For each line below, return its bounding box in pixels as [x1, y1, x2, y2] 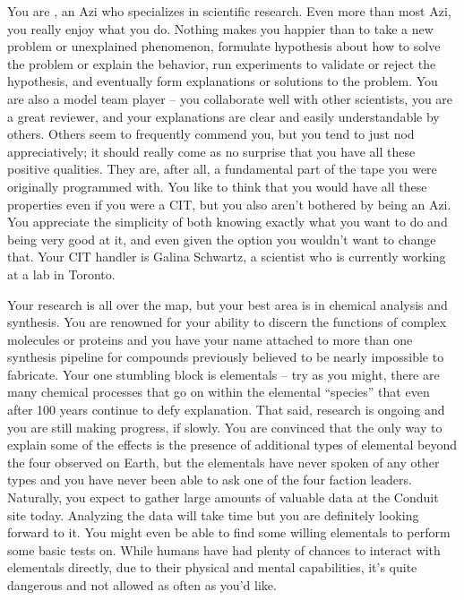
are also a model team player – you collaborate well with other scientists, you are [7, 89, 453, 107]
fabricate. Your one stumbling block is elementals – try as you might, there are [7, 364, 440, 383]
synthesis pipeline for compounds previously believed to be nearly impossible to [7, 347, 444, 366]
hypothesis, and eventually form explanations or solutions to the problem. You [7, 72, 438, 90]
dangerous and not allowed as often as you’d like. [7, 576, 277, 594]
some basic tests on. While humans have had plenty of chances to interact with [7, 540, 441, 559]
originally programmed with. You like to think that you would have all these [7, 176, 427, 195]
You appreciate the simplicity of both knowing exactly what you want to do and [7, 212, 448, 231]
